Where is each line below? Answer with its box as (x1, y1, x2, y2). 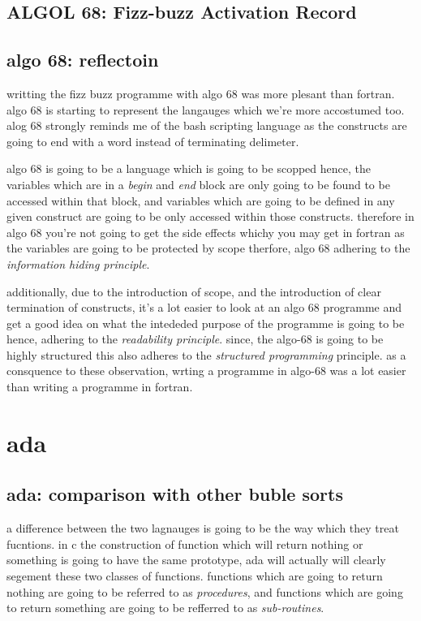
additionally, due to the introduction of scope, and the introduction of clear (6, 282, 381, 300)
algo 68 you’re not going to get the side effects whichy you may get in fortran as (6, 223, 405, 240)
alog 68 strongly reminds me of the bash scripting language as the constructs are (6, 117, 407, 134)
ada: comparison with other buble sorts (6, 481, 343, 507)
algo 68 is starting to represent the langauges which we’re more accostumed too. (6, 101, 405, 118)
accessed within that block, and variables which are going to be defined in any (6, 192, 395, 209)
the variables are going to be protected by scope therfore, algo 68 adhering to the (6, 239, 410, 257)
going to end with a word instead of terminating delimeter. (6, 132, 299, 149)
